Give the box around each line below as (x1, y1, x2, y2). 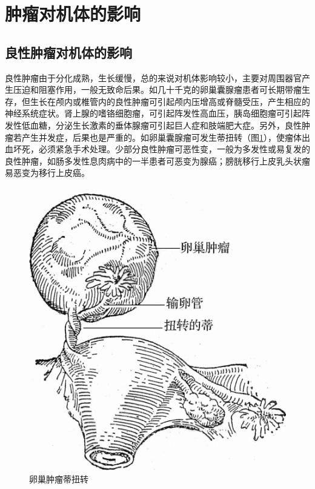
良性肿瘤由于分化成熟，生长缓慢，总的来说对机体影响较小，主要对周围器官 (5, 71, 302, 84)
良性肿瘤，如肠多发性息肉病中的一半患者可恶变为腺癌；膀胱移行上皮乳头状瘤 (5, 154, 310, 167)
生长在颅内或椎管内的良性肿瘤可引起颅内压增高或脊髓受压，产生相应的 (30, 95, 310, 107)
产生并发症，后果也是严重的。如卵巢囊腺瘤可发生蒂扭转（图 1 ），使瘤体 (21, 130, 302, 143)
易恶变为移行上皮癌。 (5, 166, 90, 179)
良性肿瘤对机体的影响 (5, 42, 132, 61)
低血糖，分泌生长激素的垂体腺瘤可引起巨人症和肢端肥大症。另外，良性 (21, 118, 302, 131)
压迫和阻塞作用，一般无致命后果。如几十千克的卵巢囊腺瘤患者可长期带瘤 (13, 83, 302, 96)
